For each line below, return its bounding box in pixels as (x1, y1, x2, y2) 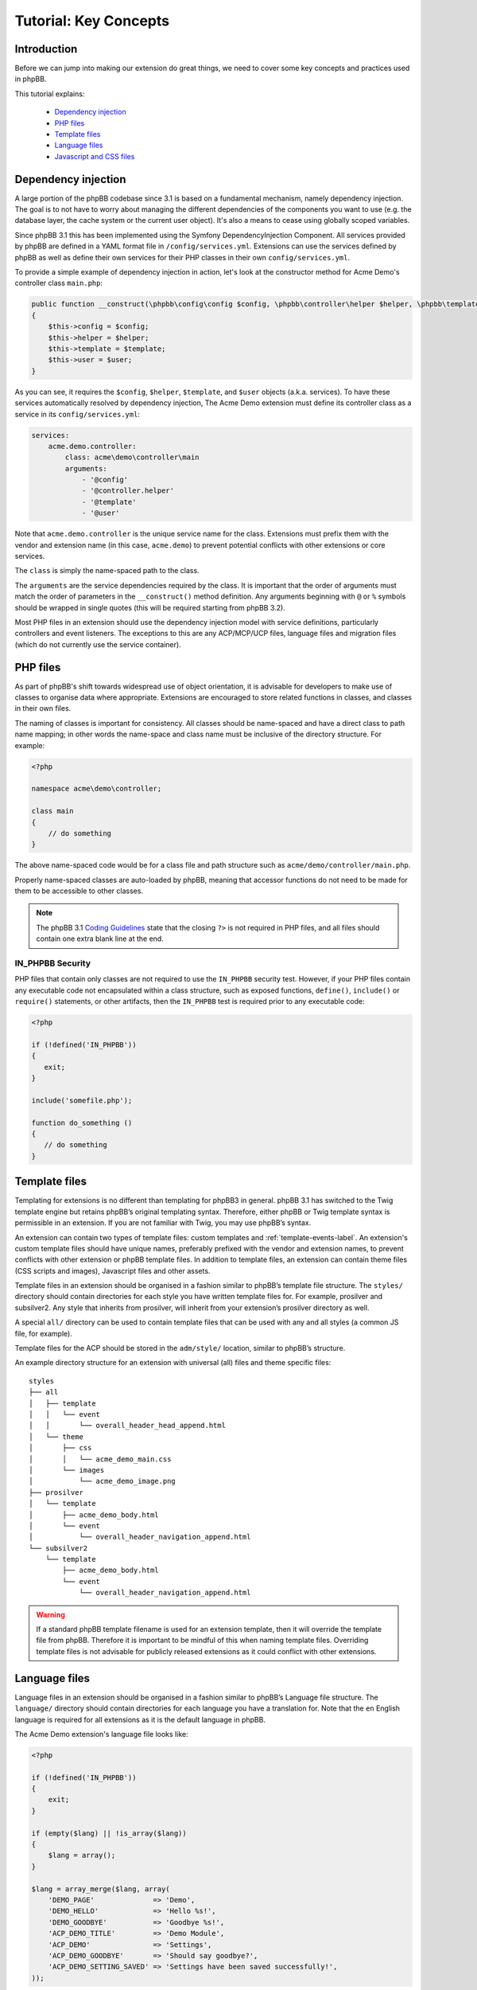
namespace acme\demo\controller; (31, 784, 162, 794)
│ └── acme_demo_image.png (29, 1477, 176, 1486)
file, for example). (14, 1329, 73, 1338)
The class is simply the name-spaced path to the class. (14, 566, 200, 576)
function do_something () (31, 1118, 133, 1127)
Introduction (14, 42, 78, 56)
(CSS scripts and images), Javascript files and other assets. (14, 1266, 211, 1275)
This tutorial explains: (14, 88, 85, 99)
